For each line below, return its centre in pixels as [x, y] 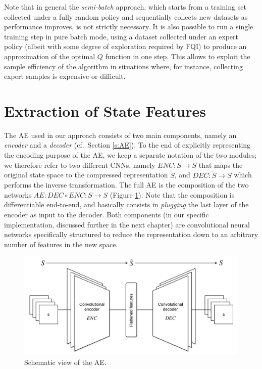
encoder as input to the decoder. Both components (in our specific [107, 215]
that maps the [221, 165]
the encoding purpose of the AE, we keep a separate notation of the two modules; [130, 155]
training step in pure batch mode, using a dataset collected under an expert [121, 36]
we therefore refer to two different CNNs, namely [80, 165]
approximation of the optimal [50, 56]
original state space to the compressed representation [86, 175]
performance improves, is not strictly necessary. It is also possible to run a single [129, 27]
